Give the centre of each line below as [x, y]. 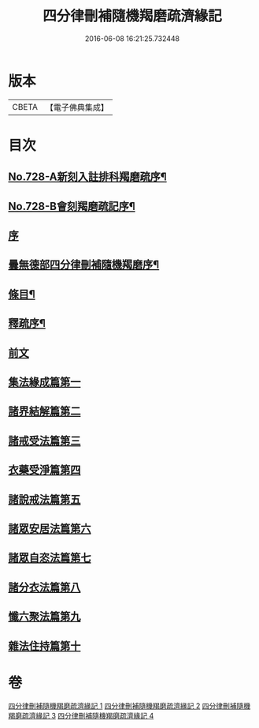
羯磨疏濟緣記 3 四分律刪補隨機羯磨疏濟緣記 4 [81, 716]
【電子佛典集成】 [77, 107]
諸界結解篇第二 [44, 411]
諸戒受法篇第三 [44, 440]
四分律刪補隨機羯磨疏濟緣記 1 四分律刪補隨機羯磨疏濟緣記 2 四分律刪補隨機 [129, 706]
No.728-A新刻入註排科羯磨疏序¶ [87, 177]
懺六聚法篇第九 [44, 617]
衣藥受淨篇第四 [44, 470]
